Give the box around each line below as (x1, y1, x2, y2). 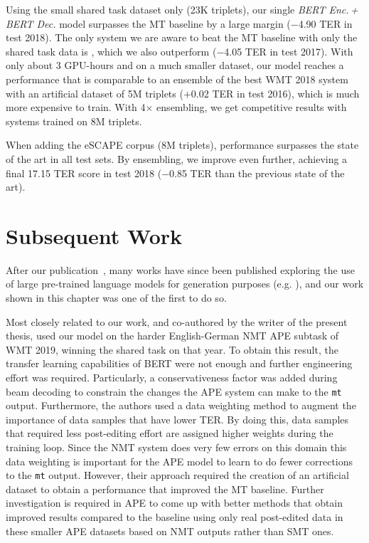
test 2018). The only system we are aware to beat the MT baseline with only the (6, 30, 358, 45)
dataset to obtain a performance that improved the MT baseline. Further (6, 481, 324, 496)
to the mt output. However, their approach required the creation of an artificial (6, 468, 349, 483)
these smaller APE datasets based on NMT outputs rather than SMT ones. (6, 523, 334, 538)
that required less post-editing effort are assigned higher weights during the (6, 426, 333, 441)
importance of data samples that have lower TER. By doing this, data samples (6, 411, 349, 426)
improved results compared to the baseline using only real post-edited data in (6, 510, 343, 524)
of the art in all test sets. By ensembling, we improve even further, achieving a (6, 151, 348, 166)
